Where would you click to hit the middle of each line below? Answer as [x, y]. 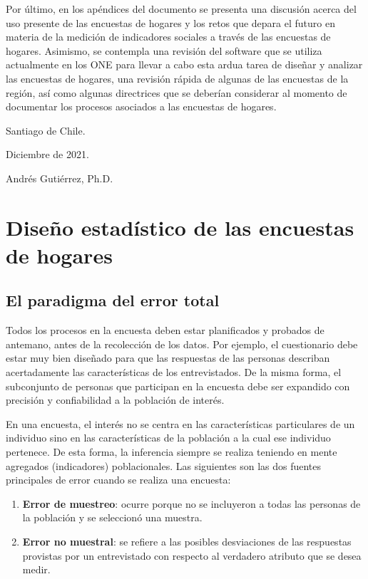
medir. [36, 569]
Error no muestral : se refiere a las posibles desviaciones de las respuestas [187, 542]
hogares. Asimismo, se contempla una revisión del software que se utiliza [164, 50]
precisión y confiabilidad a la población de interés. [115, 400]
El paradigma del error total [113, 300]
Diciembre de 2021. [47, 154]
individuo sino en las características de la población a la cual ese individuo [168, 438]
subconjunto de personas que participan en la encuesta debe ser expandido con [178, 386]
